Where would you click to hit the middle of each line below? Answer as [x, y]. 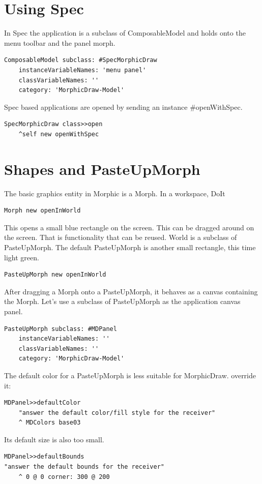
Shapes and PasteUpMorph [102, 169]
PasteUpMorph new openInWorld [55, 275]
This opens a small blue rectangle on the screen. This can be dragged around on [129, 227]
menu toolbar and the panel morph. [60, 42]
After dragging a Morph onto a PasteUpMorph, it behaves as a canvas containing [131, 291]
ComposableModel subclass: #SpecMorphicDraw [81, 60]
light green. [22, 257]
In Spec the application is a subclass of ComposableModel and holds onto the [125, 33]
